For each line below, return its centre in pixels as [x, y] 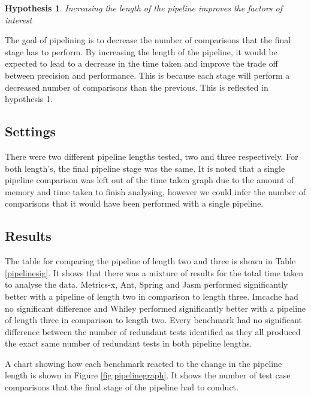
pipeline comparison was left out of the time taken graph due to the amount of [150, 180]
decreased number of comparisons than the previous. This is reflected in [137, 87]
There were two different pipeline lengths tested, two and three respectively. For [152, 156]
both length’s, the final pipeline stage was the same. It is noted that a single [145, 168]
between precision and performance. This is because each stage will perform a [147, 75]
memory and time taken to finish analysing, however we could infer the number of [155, 191]
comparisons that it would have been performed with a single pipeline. [134, 203]
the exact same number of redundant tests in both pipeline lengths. [129, 343]
